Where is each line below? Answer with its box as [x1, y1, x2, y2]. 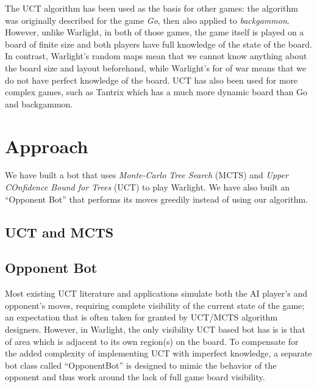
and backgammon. [5, 97, 73, 110]
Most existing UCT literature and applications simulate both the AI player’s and [5, 287, 307, 300]
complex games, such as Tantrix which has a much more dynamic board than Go [5, 85, 307, 98]
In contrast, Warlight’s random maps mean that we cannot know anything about [5, 49, 307, 62]
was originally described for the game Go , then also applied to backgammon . [5, 13, 290, 26]
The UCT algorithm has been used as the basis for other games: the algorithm [5, 2, 298, 14]
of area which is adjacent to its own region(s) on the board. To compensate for [5, 335, 299, 347]
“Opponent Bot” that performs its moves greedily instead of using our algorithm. [5, 192, 308, 205]
